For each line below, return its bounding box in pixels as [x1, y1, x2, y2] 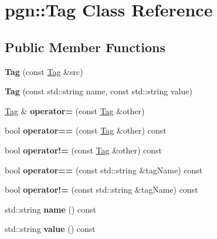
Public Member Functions [5, 37, 165, 56]
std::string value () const [5, 223, 96, 235]
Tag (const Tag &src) [5, 65, 83, 77]
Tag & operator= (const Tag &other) [5, 104, 145, 117]
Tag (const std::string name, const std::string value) [5, 85, 192, 97]
